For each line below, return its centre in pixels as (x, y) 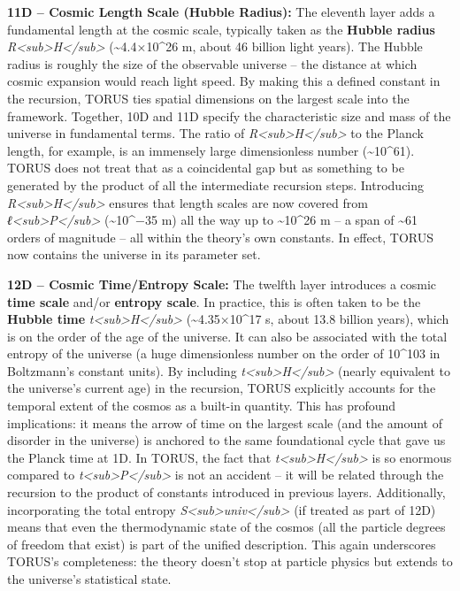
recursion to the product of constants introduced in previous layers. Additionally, (226, 492)
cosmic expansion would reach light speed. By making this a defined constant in (224, 81)
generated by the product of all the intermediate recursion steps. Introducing (216, 184)
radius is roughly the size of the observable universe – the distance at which (212, 63)
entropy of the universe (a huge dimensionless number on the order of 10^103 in (224, 353)
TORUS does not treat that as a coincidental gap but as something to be (206, 168)
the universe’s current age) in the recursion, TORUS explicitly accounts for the (222, 388)
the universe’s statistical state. (89, 579)
